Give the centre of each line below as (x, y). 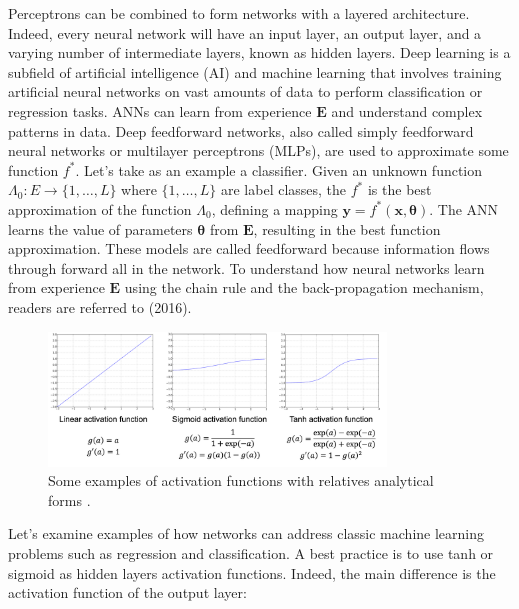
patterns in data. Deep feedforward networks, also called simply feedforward (241, 130)
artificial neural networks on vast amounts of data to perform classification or (245, 91)
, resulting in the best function (347, 228)
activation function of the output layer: (127, 592)
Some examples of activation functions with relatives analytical (241, 480)
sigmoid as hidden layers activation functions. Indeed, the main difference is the (252, 572)
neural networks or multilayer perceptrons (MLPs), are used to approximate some (258, 150)
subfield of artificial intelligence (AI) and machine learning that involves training (255, 71)
